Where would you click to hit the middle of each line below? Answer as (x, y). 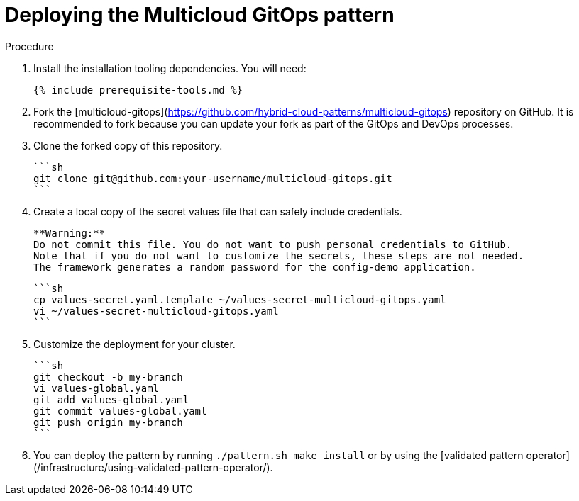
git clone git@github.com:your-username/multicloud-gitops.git (213, 178)
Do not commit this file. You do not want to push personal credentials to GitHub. (273, 244)
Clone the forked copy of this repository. (128, 145)
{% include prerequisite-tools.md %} (138, 90)
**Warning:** (70, 233)
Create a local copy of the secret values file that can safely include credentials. (218, 211)
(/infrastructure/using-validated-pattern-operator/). (153, 467)
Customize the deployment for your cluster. (134, 344)
